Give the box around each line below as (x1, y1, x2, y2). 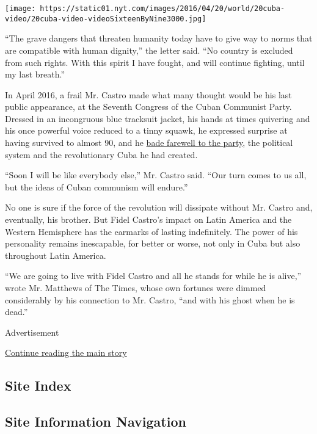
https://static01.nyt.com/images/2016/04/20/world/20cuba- (40, 4, 285, 13)
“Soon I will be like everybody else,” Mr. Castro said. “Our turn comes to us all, (5, 168, 307, 181)
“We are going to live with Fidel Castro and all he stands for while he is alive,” (5, 269, 302, 282)
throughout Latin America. (5, 248, 106, 261)
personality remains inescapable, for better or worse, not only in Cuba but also (5, 237, 301, 250)
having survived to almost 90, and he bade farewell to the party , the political (5, 136, 293, 149)
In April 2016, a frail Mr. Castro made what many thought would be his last (5, 88, 292, 101)
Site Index (5, 376, 71, 395)
